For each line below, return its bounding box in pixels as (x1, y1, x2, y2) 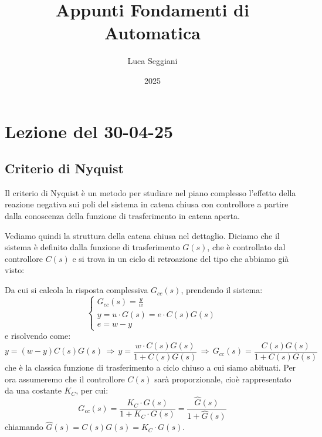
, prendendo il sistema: (181, 284, 263, 296)
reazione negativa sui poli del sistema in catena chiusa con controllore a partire (5, 198, 289, 210)
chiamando (5, 421, 43, 433)
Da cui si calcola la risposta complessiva (5, 284, 148, 296)
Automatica (104, 21, 201, 45)
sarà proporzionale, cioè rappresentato (154, 372, 292, 385)
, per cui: (76, 384, 109, 396)
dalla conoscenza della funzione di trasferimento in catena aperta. (5, 210, 240, 222)
